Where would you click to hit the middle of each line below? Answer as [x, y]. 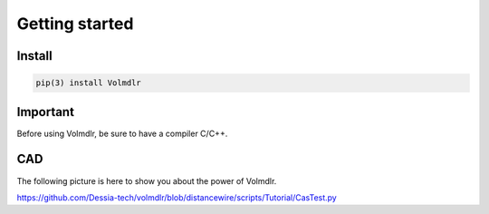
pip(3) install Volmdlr [89, 83]
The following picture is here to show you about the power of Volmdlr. [147, 180]
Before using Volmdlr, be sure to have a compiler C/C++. [122, 133]
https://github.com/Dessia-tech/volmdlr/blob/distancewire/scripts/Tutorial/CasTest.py [177, 197]
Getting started [75, 24]
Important [45, 112]
